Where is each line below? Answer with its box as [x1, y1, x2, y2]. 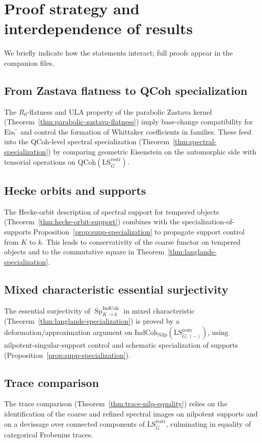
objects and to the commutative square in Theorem [4, 246, 165, 257]
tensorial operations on [4, 156, 75, 167]
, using [207, 327, 228, 337]
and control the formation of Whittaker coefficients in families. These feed [20, 126, 252, 137]
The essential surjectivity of [4, 305, 91, 316]
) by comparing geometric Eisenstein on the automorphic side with [48, 146, 256, 157]
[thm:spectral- [173, 136, 217, 147]
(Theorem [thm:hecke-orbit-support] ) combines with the [4, 216, 180, 227]
